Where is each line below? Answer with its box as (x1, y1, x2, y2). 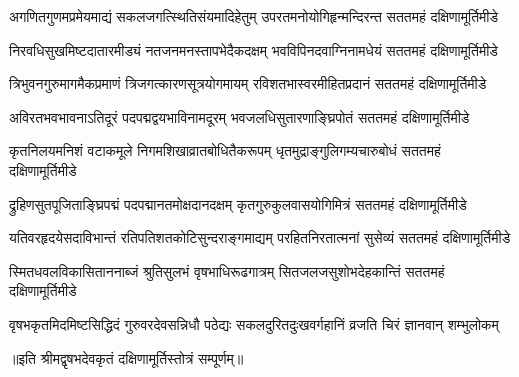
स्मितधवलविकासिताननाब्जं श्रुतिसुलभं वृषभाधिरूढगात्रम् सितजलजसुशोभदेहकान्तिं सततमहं (9, 260, 445, 281)
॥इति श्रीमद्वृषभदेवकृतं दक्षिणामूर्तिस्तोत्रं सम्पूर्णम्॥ (9, 347, 244, 368)
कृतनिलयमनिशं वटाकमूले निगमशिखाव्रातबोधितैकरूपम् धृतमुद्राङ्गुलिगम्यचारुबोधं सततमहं (9, 140, 441, 161)
